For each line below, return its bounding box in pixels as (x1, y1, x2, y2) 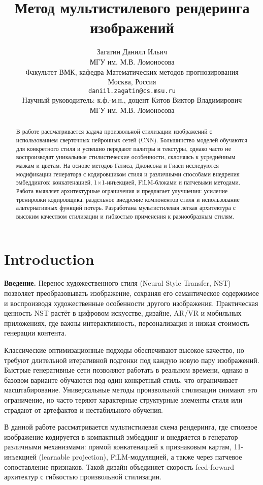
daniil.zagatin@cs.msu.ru (88, 87, 176, 95)
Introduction (4, 248, 94, 269)
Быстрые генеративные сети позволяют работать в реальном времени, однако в (4, 365, 249, 375)
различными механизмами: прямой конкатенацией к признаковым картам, (4, 441, 232, 452)
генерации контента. (4, 327, 67, 338)
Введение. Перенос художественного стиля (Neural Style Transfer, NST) (4, 278, 231, 288)
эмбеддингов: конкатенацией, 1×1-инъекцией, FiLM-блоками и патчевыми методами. (16, 178, 241, 187)
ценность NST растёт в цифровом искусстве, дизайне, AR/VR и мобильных (4, 308, 242, 318)
